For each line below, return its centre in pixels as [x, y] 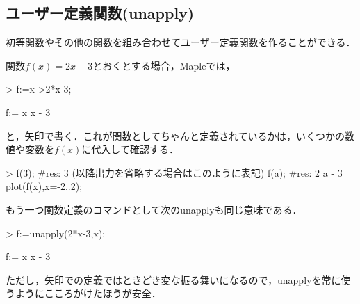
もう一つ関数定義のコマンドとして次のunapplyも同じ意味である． [154, 209]
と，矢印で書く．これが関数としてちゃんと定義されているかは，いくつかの [175, 135]
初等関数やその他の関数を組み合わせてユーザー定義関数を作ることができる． [181, 42]
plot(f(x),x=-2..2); [44, 186]
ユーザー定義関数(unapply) [100, 13]
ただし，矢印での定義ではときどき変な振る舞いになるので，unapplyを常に [173, 279]
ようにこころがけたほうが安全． [88, 293]
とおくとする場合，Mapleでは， [164, 65]
